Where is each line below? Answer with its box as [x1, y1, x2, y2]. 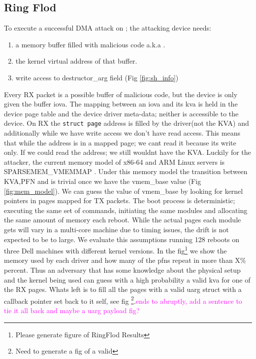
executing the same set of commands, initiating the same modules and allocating [4, 205, 248, 215]
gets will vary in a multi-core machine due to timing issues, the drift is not [4, 224, 229, 234]
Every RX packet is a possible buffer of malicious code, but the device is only [4, 89, 238, 99]
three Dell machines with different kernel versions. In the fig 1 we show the [4, 244, 227, 255]
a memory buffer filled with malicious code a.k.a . [15, 39, 165, 49]
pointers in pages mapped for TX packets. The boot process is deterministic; [4, 195, 235, 206]
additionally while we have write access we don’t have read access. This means [4, 128, 240, 138]
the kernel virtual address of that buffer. [15, 56, 137, 66]
